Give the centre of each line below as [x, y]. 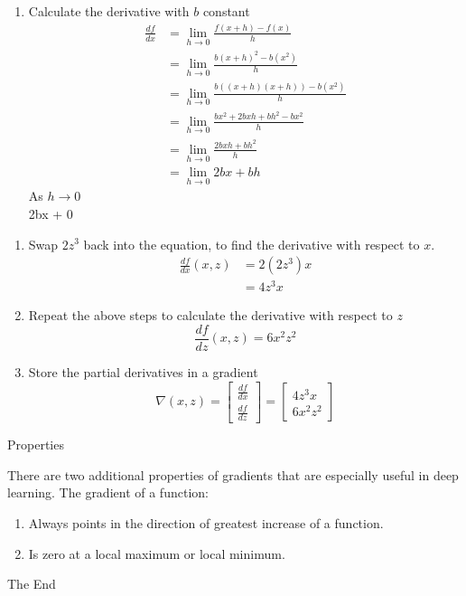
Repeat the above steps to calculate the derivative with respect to [210, 315]
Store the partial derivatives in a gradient [143, 371]
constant [226, 11]
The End [32, 584]
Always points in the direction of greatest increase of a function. [206, 523]
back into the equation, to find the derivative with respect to [252, 244]
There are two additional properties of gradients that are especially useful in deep [233, 474]
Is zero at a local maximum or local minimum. [157, 553]
